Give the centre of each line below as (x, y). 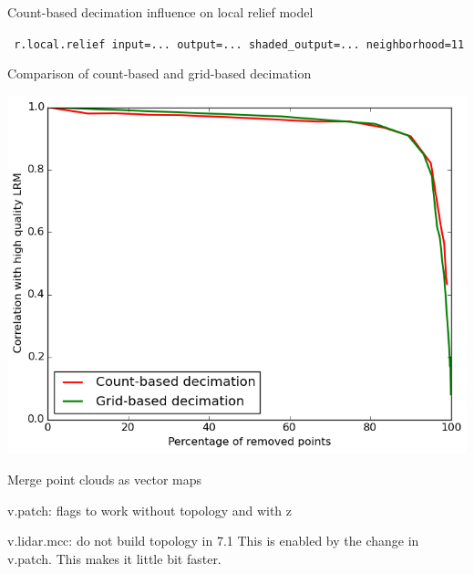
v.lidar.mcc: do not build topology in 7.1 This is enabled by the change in (213, 541)
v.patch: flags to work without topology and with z (150, 510)
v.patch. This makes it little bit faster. (114, 558)
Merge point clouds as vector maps (105, 480)
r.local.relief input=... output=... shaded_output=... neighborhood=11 (239, 44)
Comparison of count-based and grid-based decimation (160, 73)
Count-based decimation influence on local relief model (160, 12)
